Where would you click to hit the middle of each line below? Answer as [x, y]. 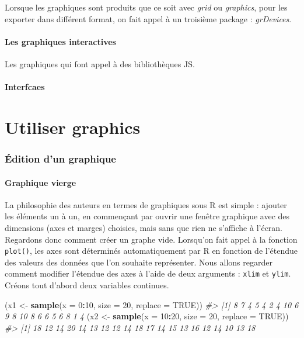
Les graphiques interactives [60, 41]
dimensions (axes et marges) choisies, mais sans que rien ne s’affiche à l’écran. [144, 227]
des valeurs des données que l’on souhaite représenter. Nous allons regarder [139, 262]
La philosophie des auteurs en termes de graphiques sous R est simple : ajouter [146, 204]
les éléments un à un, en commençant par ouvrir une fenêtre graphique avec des [147, 216]
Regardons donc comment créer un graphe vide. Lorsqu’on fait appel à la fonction [151, 239]
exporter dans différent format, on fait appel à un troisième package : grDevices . [148, 18]
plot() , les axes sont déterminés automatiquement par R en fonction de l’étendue [151, 251]
